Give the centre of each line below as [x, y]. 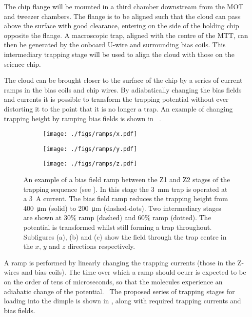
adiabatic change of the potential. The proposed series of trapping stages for [119, 291]
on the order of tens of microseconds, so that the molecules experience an [113, 282]
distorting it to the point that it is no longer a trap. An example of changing [118, 108]
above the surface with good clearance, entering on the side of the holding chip [122, 26]
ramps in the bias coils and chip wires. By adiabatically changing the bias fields [123, 89]
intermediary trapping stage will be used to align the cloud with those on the [119, 54]
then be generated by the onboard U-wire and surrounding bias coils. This [115, 45]
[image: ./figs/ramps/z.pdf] [90, 164]
